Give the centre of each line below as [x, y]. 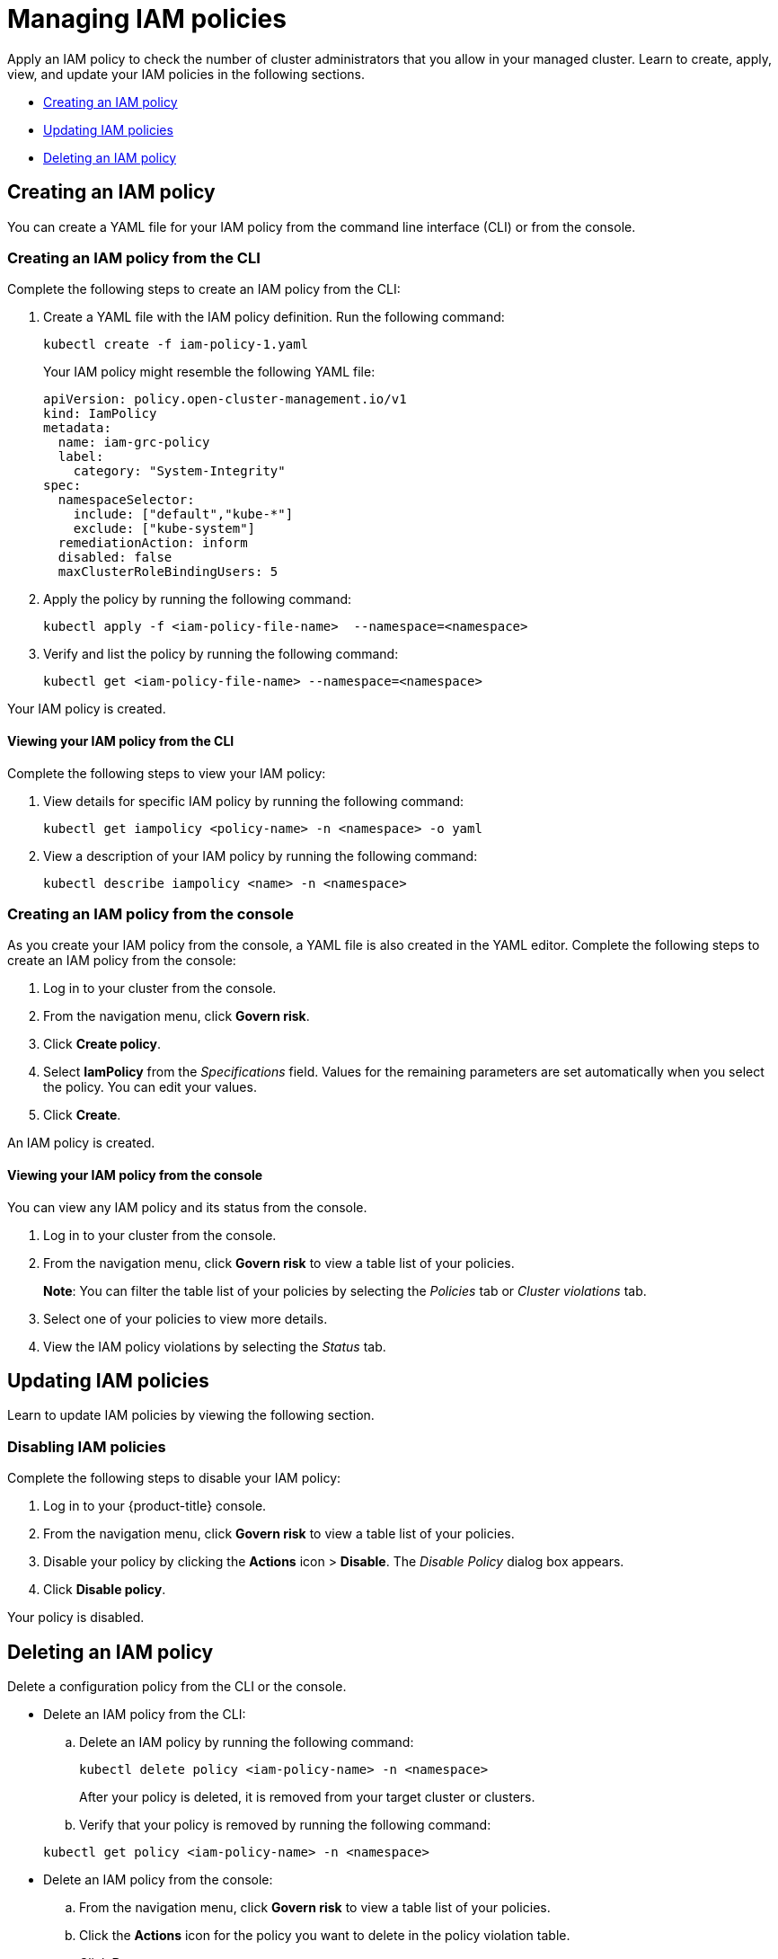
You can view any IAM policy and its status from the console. [187, 1207]
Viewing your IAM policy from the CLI [121, 740]
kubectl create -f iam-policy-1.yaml [176, 345]
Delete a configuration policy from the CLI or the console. [177, 1686]
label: [81, 457]
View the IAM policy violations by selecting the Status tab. [215, 1346]
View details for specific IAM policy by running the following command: [254, 801]
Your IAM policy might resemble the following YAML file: [209, 372]
